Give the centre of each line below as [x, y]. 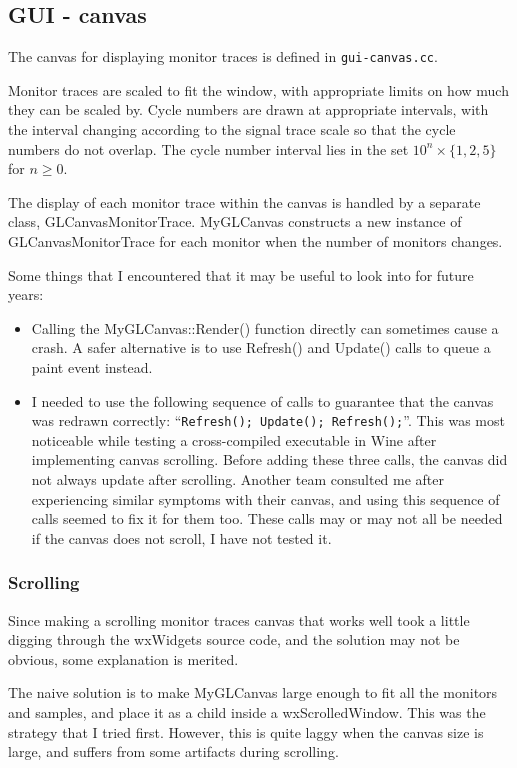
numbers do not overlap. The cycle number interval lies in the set [208, 148]
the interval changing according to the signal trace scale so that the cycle [232, 129]
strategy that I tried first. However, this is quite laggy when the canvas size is [246, 731]
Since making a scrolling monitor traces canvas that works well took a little [239, 619]
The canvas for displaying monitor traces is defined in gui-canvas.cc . [223, 56]
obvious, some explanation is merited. [123, 658]
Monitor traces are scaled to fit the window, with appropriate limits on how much [258, 89]
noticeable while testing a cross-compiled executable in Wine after [234, 439]
